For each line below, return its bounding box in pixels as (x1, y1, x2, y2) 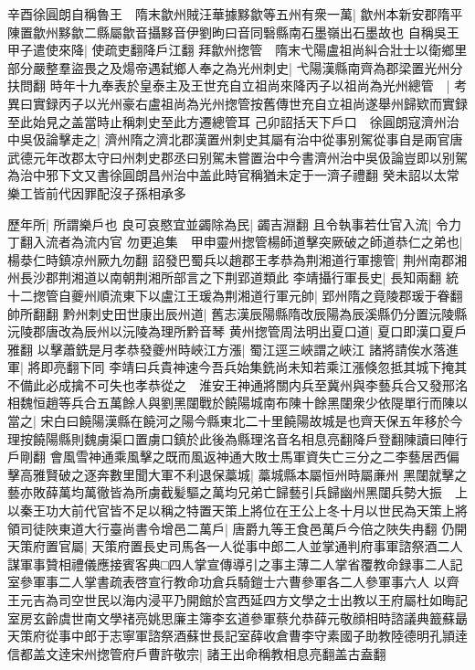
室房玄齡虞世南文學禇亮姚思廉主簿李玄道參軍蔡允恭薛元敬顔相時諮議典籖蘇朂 (7, 608, 468, 627)
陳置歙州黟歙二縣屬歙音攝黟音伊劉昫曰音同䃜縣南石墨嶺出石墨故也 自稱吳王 (7, 22, 459, 41)
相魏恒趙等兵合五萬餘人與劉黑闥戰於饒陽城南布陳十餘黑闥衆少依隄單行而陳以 (7, 393, 468, 412)
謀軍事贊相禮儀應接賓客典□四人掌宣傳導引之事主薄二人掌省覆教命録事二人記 (7, 554, 463, 573)
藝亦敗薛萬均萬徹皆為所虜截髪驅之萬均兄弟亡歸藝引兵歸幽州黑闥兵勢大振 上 (7, 483, 468, 502)
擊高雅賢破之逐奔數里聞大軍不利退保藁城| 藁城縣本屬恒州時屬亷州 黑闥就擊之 (7, 464, 468, 484)
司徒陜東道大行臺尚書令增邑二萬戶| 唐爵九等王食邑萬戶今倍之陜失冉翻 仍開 (19, 518, 468, 537)
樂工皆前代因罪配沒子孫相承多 (7, 183, 186, 202)
